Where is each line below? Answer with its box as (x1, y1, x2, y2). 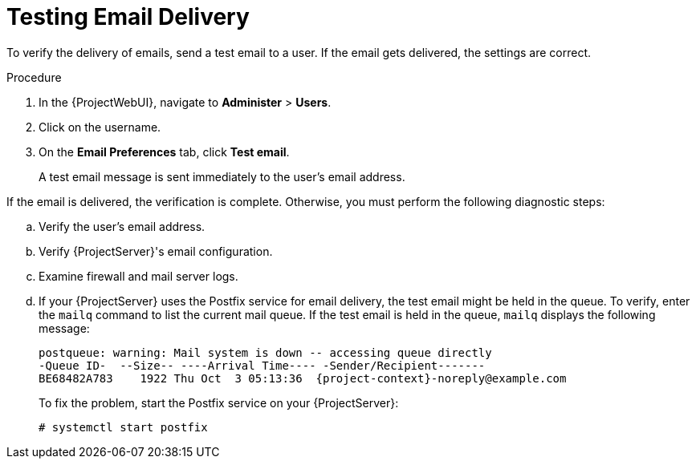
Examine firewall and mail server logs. (39, 269, 238, 283)
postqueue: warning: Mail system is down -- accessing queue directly (39, 346, 492, 359)
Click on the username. (39, 119, 161, 134)
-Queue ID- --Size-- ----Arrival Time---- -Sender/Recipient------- (39, 358, 486, 372)
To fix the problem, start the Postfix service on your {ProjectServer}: (39, 395, 399, 410)
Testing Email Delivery (6, 3, 250, 30)
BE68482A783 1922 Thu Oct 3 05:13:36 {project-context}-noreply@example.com (39, 371, 567, 385)
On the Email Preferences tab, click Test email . (39, 144, 290, 159)
